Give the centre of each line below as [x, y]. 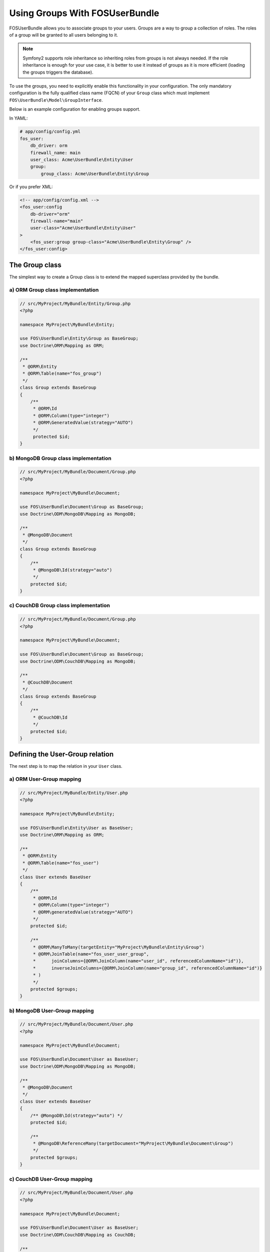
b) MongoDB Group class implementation [60, 458]
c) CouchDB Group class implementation [59, 605]
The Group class [35, 265]
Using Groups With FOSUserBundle [84, 13]
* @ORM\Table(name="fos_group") [62, 374]
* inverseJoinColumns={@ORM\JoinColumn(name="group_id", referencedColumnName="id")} [147, 968]
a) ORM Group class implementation [54, 289]
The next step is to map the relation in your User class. [66, 766]
